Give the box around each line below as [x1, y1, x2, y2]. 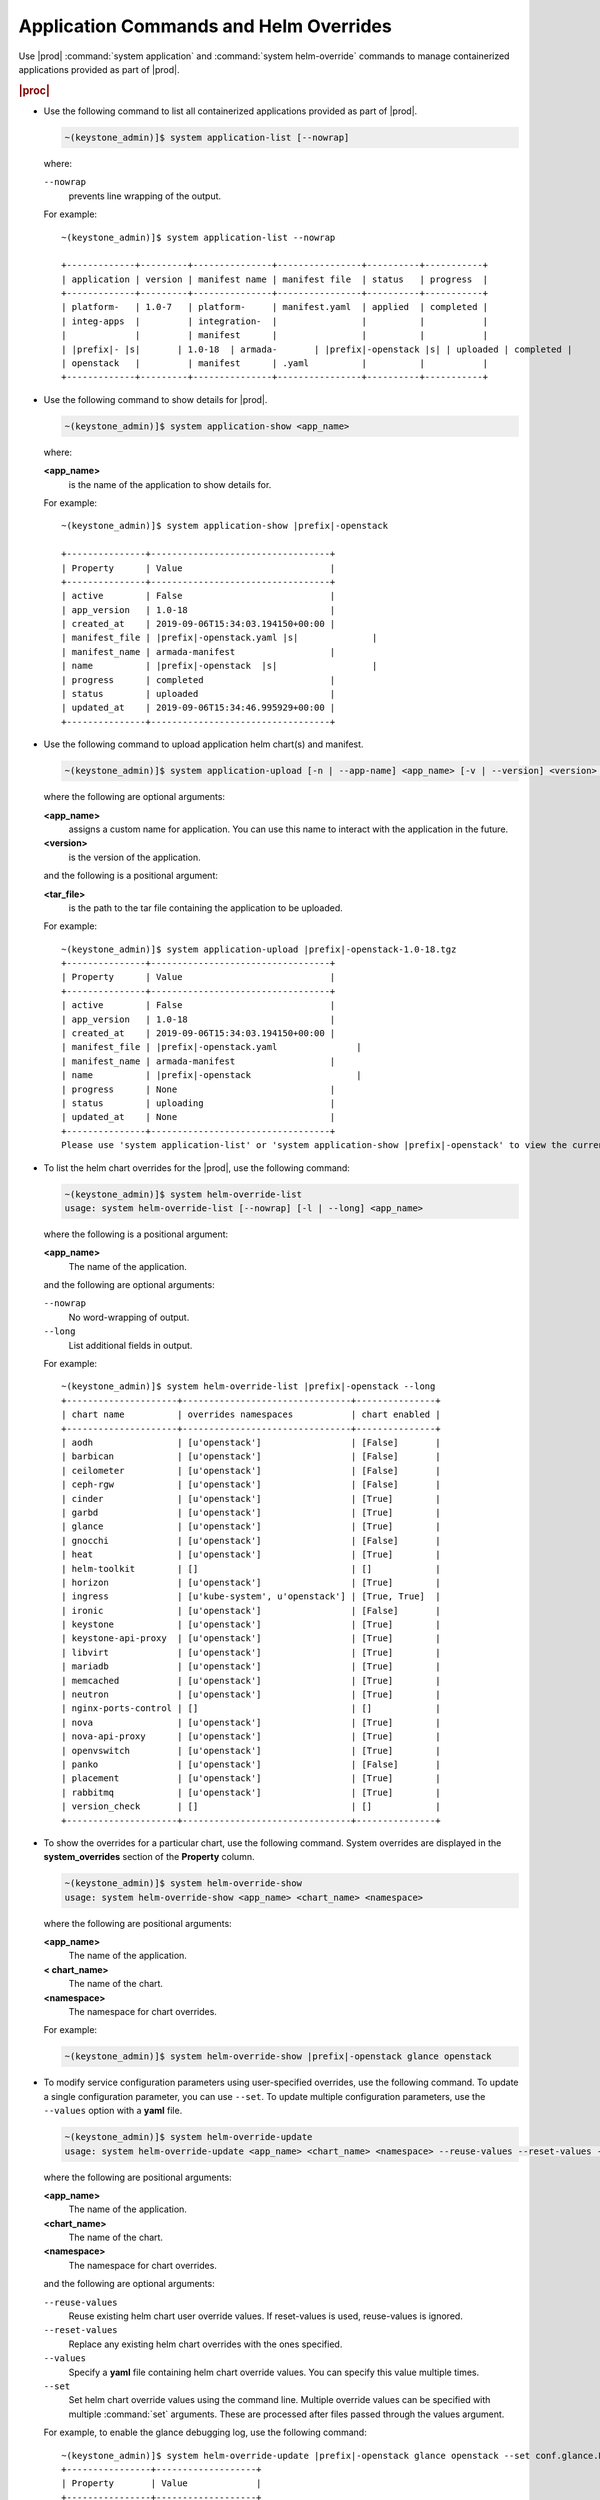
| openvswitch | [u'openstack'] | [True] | [61, 1745, 441, 1756]
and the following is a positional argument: [43, 870, 219, 882]
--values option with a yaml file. [43, 2105, 183, 2117]
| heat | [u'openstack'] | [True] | [61, 1549, 441, 1560]
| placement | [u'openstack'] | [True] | [61, 1773, 441, 1784]
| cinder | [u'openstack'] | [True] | [61, 1493, 441, 1504]
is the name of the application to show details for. [68, 478, 272, 490]
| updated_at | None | [61, 1111, 336, 1123]
